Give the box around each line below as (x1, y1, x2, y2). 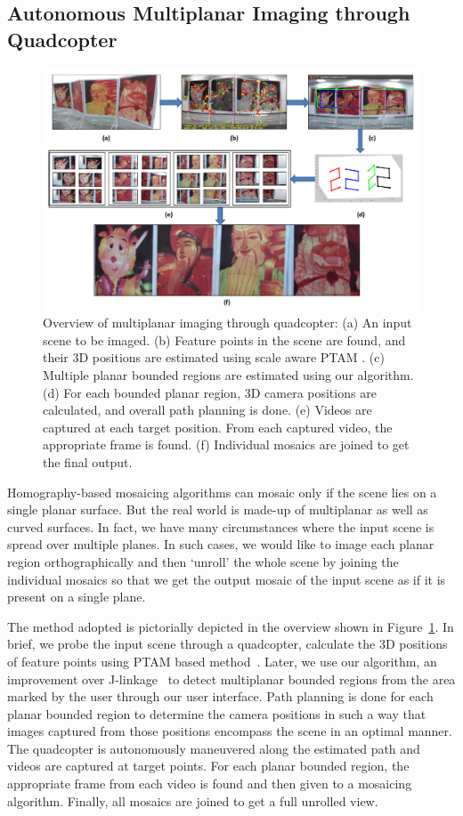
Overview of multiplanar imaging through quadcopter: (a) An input (43, 313, 412, 332)
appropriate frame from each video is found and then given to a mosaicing (7, 774, 412, 793)
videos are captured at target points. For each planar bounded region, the (7, 756, 410, 775)
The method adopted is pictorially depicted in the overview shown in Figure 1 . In (7, 617, 454, 635)
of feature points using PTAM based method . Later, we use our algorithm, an (7, 651, 437, 670)
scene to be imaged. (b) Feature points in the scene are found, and (43, 330, 406, 349)
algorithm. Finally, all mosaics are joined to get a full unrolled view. (7, 791, 378, 810)
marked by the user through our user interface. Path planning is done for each (7, 687, 434, 706)
